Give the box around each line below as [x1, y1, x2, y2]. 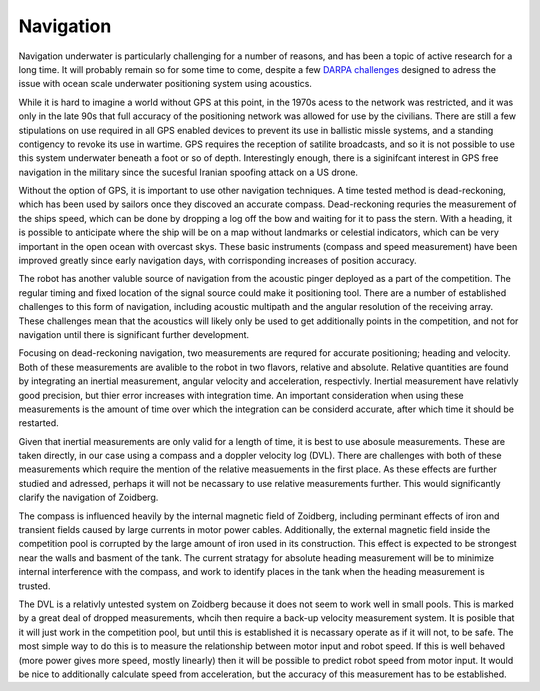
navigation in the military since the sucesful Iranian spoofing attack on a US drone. [18, 166, 359, 178]
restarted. [18, 417, 59, 429]
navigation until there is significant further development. [18, 328, 250, 340]
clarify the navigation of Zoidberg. [18, 491, 159, 504]
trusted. [18, 580, 51, 592]
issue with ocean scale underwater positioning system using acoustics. [18, 78, 312, 90]
